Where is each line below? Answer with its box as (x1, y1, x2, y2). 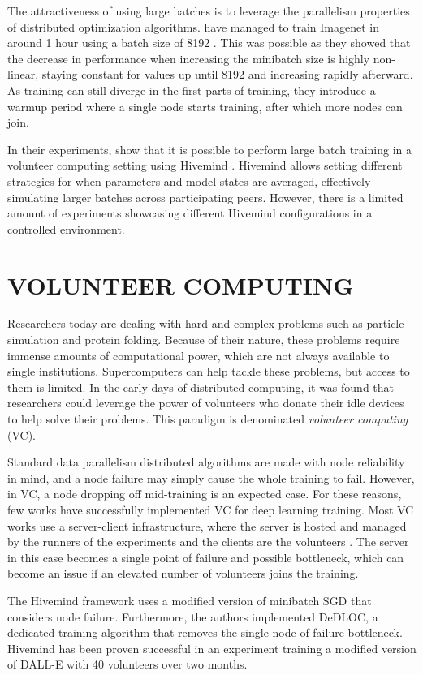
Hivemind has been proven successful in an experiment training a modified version (7, 639, 417, 656)
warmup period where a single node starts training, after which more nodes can (7, 97, 403, 114)
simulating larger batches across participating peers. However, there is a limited (7, 188, 404, 205)
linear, (7, 66, 39, 83)
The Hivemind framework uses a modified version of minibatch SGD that (7, 591, 372, 608)
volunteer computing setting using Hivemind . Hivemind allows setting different (7, 157, 403, 174)
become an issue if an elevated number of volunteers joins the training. (7, 565, 359, 582)
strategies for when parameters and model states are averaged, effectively (7, 172, 371, 189)
